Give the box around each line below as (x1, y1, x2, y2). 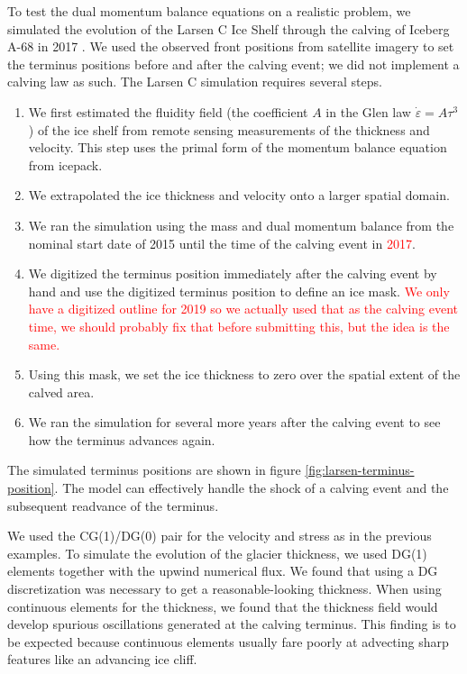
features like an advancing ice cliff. (7, 650, 197, 669)
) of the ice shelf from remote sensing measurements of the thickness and (28, 120, 430, 139)
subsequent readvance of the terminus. (7, 496, 219, 515)
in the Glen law (325, 102, 411, 121)
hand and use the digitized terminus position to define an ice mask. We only (28, 281, 450, 300)
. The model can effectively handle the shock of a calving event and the (54, 478, 449, 497)
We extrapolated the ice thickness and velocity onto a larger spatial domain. (28, 186, 450, 205)
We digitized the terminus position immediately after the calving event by (28, 264, 437, 283)
